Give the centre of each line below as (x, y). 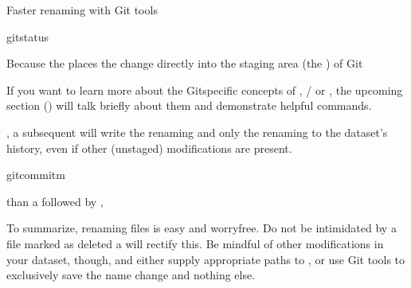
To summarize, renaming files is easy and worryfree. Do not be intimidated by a (202, 228)
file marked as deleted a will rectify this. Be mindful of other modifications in (195, 243)
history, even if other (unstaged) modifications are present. (149, 148)
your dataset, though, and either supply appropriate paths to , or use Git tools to (206, 259)
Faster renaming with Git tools (82, 10)
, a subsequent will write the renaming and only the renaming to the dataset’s (197, 132)
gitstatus (28, 36)
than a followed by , (55, 201)
